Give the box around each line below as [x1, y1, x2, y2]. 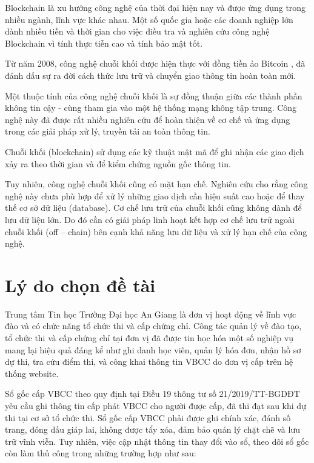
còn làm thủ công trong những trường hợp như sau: [5, 447, 196, 459]
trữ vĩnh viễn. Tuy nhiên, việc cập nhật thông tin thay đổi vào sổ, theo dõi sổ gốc [5, 435, 309, 447]
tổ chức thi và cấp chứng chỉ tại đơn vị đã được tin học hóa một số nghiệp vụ [5, 331, 294, 344]
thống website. [5, 367, 59, 379]
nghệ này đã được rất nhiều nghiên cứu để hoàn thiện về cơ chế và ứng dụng [5, 113, 290, 125]
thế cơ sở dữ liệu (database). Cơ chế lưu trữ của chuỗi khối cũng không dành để [5, 201, 302, 214]
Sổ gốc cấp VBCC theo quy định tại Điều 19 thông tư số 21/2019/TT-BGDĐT [5, 387, 300, 400]
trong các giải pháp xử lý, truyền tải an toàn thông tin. [5, 125, 210, 138]
